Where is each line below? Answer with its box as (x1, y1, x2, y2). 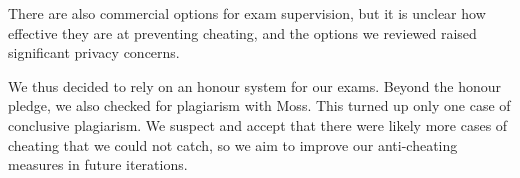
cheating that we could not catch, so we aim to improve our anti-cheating (8, 134, 458, 155)
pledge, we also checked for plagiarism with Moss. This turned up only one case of (8, 95, 511, 116)
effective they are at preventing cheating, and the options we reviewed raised (8, 22, 477, 43)
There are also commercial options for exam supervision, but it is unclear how (8, 3, 486, 23)
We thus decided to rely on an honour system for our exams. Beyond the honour (8, 75, 502, 96)
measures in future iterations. (8, 154, 188, 175)
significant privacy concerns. (8, 42, 180, 63)
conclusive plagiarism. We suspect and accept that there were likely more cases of (8, 114, 508, 135)
